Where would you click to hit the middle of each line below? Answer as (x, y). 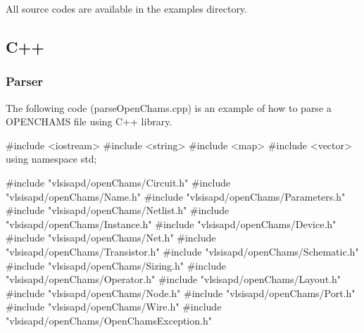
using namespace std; (51, 159)
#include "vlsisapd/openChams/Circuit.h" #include (118, 182)
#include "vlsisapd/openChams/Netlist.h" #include (118, 210)
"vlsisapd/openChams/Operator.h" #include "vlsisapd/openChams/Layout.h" (173, 279)
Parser (25, 81)
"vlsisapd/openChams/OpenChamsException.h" (109, 320)
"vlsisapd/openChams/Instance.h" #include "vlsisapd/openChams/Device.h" (171, 224)
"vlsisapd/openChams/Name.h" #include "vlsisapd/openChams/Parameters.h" (176, 196)
